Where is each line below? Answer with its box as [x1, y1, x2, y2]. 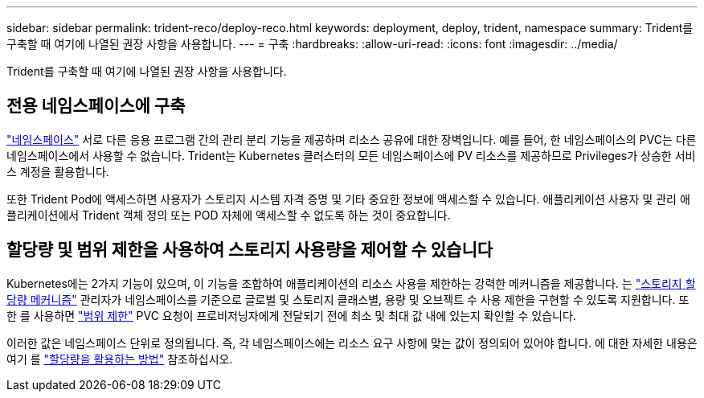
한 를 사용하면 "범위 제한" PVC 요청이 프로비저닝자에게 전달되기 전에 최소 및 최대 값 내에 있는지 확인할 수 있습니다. [6, 308, 576, 322]
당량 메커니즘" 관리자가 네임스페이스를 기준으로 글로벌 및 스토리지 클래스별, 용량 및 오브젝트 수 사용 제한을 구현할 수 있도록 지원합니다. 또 [6, 292, 690, 306]
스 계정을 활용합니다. [6, 164, 109, 178]
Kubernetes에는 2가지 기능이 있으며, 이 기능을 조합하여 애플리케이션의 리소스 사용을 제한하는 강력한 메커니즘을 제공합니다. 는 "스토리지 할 [6, 276, 696, 290]
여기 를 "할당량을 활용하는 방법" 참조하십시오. [6, 351, 233, 366]
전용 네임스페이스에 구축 [6, 96, 186, 117]
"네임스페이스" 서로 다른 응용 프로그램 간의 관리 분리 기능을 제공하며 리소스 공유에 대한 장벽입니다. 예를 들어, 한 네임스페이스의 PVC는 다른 [6, 132, 697, 146]
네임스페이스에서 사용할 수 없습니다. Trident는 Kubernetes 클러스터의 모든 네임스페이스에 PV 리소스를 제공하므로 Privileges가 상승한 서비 [6, 148, 696, 162]
